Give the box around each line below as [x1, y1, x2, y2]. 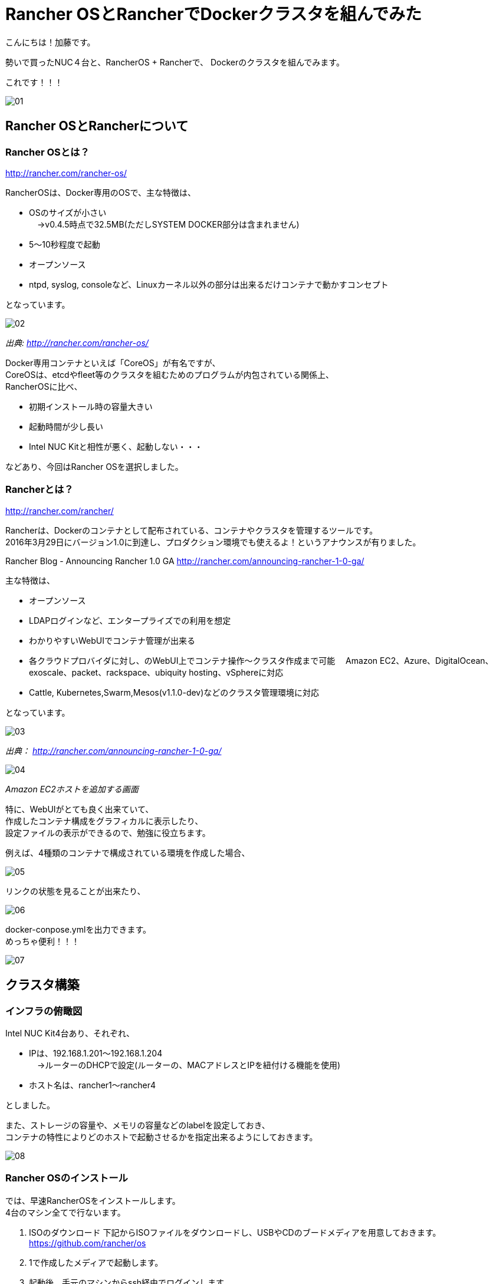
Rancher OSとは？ [5, 146, 90, 158]
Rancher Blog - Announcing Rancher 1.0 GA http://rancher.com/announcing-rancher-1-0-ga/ [5, 555, 364, 566]
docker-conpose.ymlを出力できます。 [5, 924, 151, 934]
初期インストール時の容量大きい [29, 401, 153, 411]
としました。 [5, 1099, 55, 1110]
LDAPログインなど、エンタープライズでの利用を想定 [29, 615, 231, 625]
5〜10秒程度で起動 [29, 239, 100, 249]
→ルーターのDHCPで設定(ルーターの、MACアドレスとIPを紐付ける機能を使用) [37, 1059, 340, 1070]
